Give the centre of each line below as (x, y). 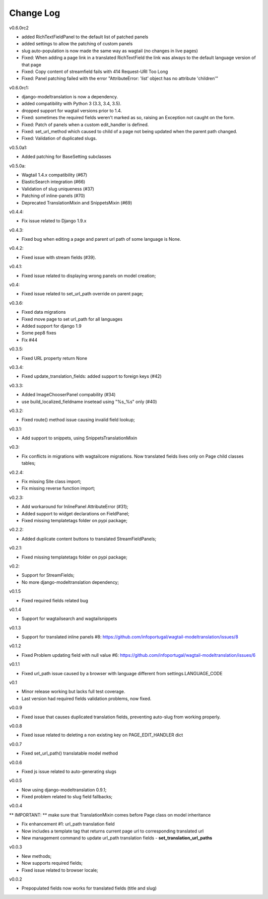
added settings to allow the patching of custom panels (77, 44)
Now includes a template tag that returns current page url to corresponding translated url (113, 831)
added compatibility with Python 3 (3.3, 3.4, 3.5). (71, 104)
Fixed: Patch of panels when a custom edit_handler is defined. (85, 125)
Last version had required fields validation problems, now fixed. (86, 698)
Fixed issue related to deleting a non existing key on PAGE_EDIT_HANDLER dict (102, 735)
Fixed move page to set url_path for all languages (72, 319)
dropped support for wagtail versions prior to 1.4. (72, 110)
